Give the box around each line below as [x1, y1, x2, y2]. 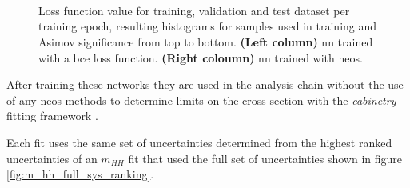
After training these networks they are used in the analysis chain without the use [6, 76, 404, 93]
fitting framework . [6, 107, 98, 124]
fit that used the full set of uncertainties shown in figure [128, 150, 403, 166]
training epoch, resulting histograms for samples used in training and [38, 18, 377, 34]
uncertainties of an [6, 150, 98, 166]
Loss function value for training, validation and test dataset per [38, 2, 350, 18]
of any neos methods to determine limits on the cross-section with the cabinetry [6, 91, 396, 108]
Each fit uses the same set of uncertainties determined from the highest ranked [6, 134, 392, 150]
